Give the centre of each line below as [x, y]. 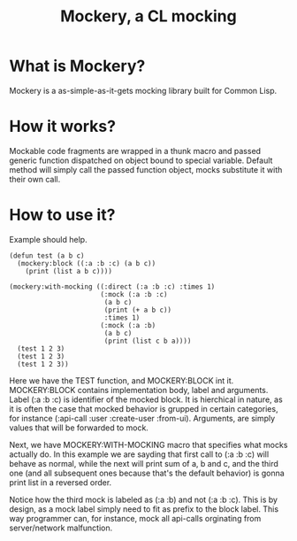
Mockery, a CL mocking [148, 16]
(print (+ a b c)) [138, 310]
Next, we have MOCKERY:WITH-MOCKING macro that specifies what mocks [148, 444]
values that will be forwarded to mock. [79, 428]
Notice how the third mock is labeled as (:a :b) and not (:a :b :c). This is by [144, 499]
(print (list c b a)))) [148, 341]
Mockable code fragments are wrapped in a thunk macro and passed [135, 151]
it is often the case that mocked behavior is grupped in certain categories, [144, 408]
